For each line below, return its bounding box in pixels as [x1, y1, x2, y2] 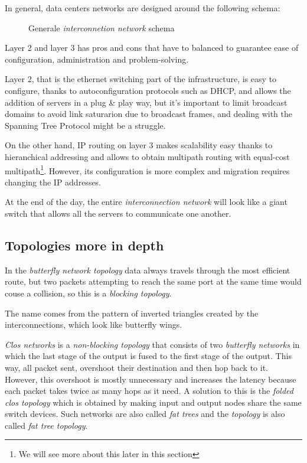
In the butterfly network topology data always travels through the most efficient [5, 263, 290, 276]
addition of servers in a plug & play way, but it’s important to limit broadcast [5, 96, 288, 108]
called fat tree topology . [5, 419, 88, 431]
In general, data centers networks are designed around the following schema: [5, 2, 280, 14]
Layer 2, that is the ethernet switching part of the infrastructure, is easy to [5, 73, 277, 85]
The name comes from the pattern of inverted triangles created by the [5, 307, 259, 319]
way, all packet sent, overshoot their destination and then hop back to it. [5, 361, 268, 373]
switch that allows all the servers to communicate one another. [5, 207, 231, 219]
